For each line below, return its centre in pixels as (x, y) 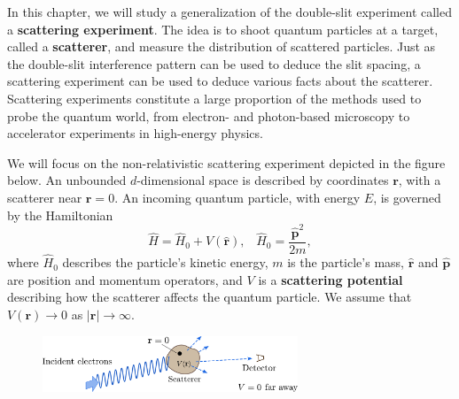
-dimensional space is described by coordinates (263, 180)
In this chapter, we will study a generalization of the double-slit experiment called (230, 12)
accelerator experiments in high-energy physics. (135, 133)
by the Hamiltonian (60, 215)
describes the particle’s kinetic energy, (165, 262)
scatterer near (45, 197)
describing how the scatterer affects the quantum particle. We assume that (210, 297)
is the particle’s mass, (346, 262)
